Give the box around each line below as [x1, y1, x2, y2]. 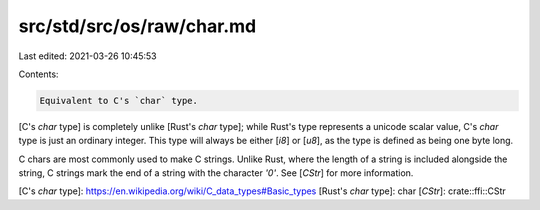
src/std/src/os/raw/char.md [18, 15, 257, 37]
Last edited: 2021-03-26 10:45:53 [18, 50, 157, 62]
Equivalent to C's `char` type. [39, 95, 199, 106]
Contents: [18, 68, 59, 80]
